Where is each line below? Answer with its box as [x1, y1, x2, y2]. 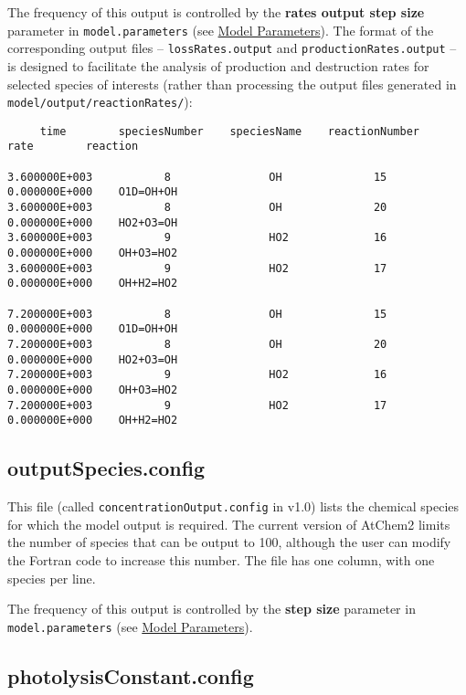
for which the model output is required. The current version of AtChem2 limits [7, 514, 450, 533]
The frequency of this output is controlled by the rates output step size [7, 3, 425, 21]
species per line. [7, 568, 96, 587]
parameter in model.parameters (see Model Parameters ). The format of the [7, 20, 434, 39]
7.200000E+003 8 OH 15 [7, 307, 387, 321]
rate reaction [7, 140, 139, 153]
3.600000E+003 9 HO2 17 [7, 261, 387, 275]
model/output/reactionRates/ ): [7, 92, 193, 111]
